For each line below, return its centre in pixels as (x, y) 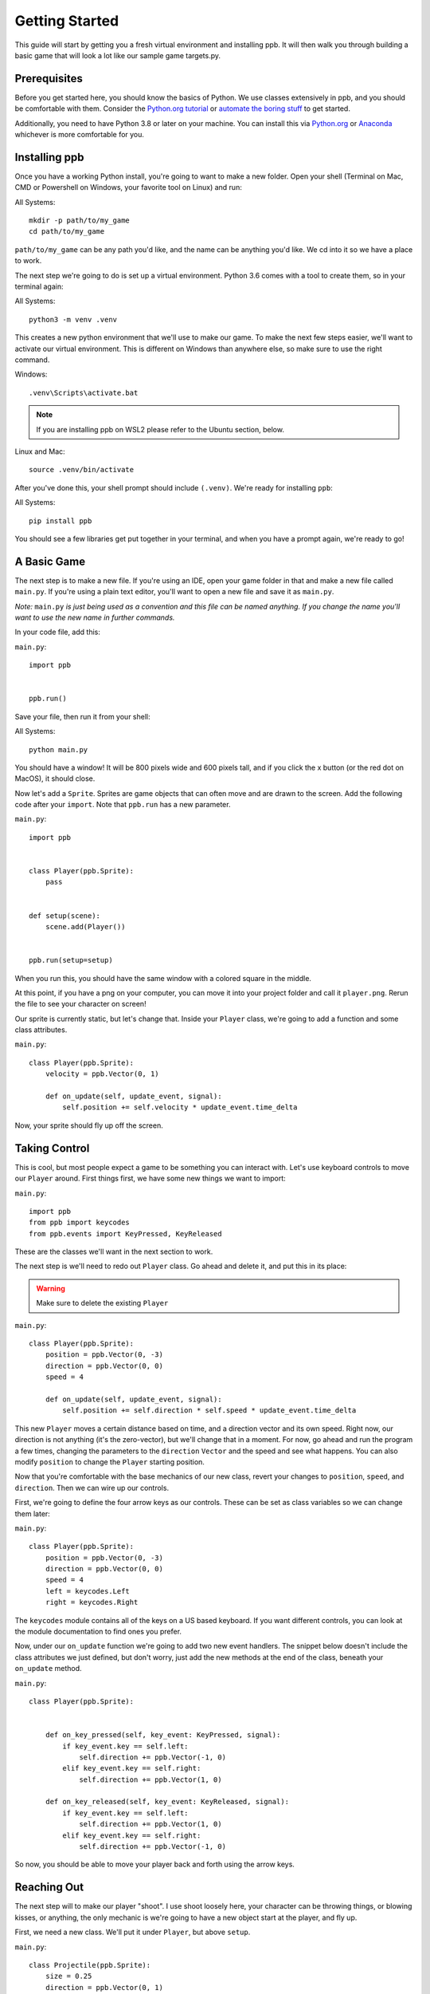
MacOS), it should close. (55, 778)
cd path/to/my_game (67, 232)
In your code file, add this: (58, 632)
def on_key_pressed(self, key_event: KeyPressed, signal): (163, 1735)
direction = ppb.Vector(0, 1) (104, 1987)
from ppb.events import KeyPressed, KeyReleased (125, 1233)
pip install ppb (61, 521)
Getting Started (67, 21)
